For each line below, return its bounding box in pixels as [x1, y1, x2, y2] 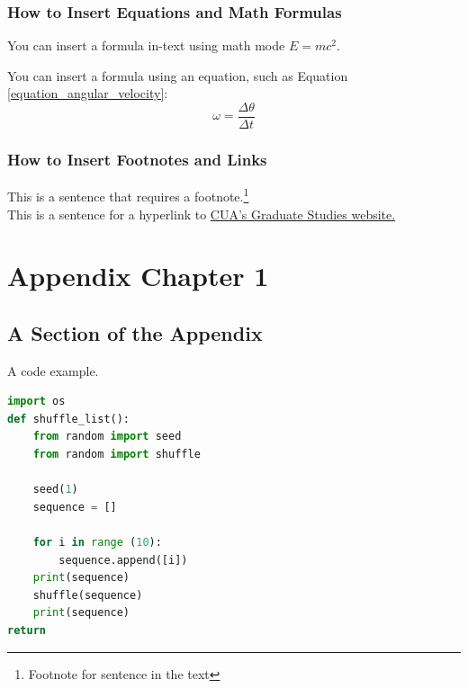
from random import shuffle [32, 448, 201, 461]
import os [7, 395, 66, 408]
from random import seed [32, 430, 182, 443]
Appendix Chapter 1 [7, 257, 269, 294]
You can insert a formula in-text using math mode [7, 36, 285, 55]
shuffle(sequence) [32, 588, 143, 602]
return [7, 624, 46, 638]
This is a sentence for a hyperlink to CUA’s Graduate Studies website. [7, 204, 396, 223]
